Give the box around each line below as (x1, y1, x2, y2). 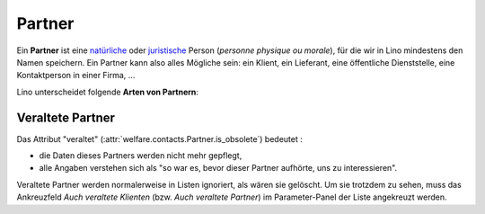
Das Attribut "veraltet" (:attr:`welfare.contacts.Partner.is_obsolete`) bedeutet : (16, 133, 303, 144)
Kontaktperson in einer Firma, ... (16, 70, 136, 81)
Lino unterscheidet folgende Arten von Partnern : (16, 86, 199, 97)
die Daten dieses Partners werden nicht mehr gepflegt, (39, 150, 242, 161)
